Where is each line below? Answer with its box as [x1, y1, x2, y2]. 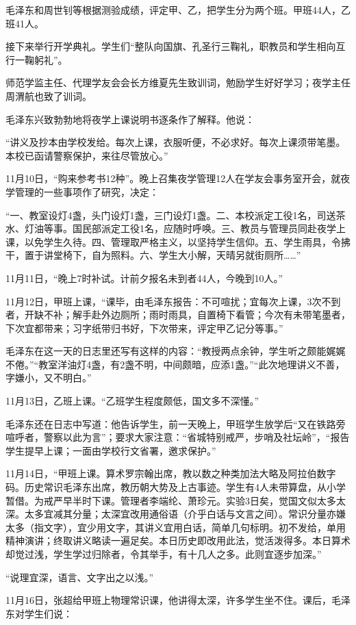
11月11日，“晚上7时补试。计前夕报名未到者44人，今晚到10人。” [5, 270, 283, 285]
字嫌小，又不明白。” [5, 370, 92, 385]
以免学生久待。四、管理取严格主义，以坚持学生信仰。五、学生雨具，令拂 [24, 234, 351, 248]
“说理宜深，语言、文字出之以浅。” [5, 570, 154, 584]
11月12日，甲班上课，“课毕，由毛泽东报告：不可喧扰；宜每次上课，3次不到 [5, 294, 341, 308]
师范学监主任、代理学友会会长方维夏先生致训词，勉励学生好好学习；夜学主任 [5, 75, 351, 90]
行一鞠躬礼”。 [5, 52, 68, 66]
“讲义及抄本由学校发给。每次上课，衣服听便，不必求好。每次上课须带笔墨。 [5, 135, 346, 149]
